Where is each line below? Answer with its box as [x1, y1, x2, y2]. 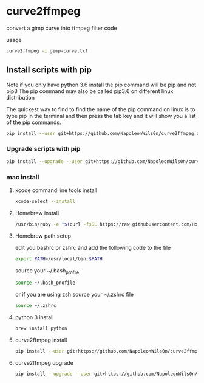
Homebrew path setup [15, 232, 72, 240]
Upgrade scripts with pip [6, 145, 81, 153]
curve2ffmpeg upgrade [15, 359, 74, 366]
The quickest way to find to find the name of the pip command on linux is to [6, 105, 195, 113]
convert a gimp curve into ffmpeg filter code [6, 24, 117, 32]
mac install [6, 173, 39, 181]
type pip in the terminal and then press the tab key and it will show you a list [6, 112, 196, 119]
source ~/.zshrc [15, 303, 56, 309]
